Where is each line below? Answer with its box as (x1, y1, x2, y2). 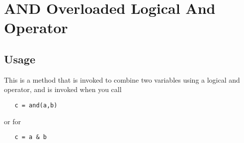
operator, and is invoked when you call (4, 84, 122, 95)
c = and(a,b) (14, 101, 58, 109)
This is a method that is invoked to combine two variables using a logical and (4, 74, 240, 85)
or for (4, 116, 21, 126)
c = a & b (14, 134, 47, 141)
